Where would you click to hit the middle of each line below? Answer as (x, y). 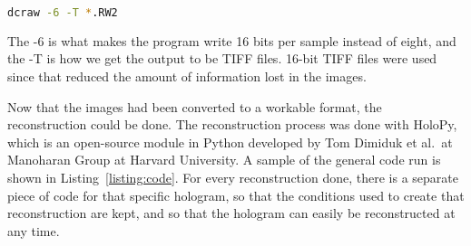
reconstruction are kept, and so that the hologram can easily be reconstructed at (231, 213)
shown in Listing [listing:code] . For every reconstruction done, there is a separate (233, 178)
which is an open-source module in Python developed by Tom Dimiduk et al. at (230, 142)
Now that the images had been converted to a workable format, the (195, 106)
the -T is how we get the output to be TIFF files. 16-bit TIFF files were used (222, 58)
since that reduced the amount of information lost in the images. (187, 76)
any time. (34, 230)
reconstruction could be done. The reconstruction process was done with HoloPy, (232, 124)
